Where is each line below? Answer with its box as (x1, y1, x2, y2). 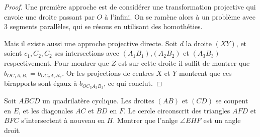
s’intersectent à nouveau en (21, 115, 105, 125)
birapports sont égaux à (4, 78, 77, 88)
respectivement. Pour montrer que (4, 57, 109, 68)
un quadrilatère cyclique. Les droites (42, 95, 154, 106)
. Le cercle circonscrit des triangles (124, 105, 230, 115)
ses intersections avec (54, 48, 120, 58)
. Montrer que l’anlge (113, 115, 178, 125)
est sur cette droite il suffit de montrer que (118, 57, 250, 68)
